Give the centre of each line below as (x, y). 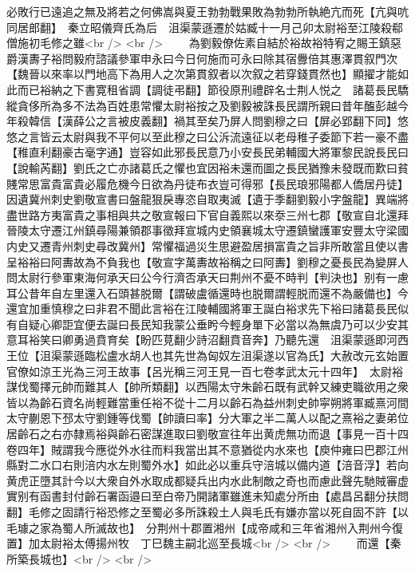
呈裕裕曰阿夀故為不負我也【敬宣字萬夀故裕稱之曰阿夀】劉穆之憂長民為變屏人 (207, 261)
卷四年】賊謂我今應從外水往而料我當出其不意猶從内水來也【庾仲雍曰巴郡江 (202, 449)
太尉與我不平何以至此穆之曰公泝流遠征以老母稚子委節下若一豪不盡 (235, 136)
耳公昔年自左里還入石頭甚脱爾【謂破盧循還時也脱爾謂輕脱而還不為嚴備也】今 (207, 292)
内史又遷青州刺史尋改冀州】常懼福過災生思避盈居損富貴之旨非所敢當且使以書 (207, 245)
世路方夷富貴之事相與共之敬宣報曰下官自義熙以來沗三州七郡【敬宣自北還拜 (213, 214)
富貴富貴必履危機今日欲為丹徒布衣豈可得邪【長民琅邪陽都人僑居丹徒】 (224, 183)
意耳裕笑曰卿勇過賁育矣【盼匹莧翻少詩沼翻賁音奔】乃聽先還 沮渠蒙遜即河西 (207, 340)
